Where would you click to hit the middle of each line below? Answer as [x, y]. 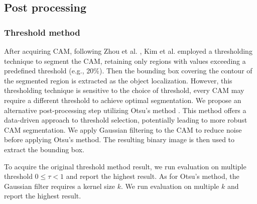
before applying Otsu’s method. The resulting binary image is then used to [119, 139]
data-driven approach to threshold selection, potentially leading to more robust [126, 120]
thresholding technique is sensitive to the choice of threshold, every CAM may [124, 90]
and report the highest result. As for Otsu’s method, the [153, 176]
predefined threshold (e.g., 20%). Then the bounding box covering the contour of [128, 71]
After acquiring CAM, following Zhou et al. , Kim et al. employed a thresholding [128, 51]
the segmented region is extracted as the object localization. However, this [118, 80]
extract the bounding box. [44, 149]
